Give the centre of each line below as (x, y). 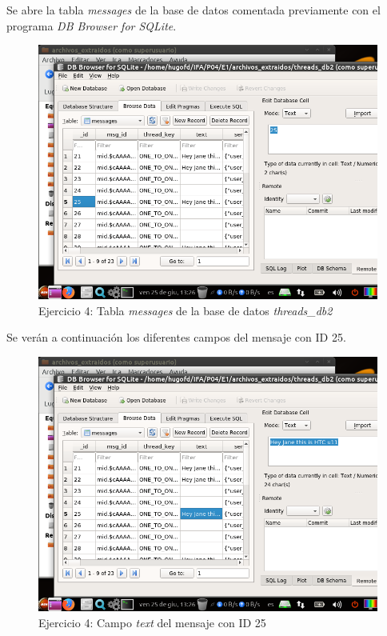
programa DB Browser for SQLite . (92, 25)
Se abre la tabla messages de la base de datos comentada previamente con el (193, 10)
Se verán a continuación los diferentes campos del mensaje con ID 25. (176, 337)
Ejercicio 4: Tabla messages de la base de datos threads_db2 (186, 310)
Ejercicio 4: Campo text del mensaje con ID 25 (152, 622)
